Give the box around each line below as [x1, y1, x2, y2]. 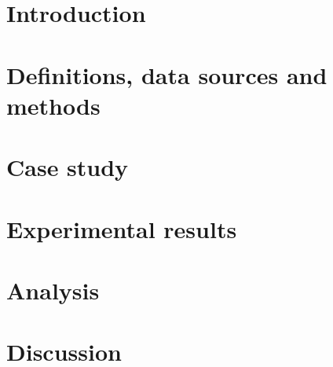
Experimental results [6, 212, 237, 244]
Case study [6, 151, 129, 183]
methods [6, 89, 101, 121]
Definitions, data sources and [6, 58, 328, 90]
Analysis [6, 273, 100, 306]
